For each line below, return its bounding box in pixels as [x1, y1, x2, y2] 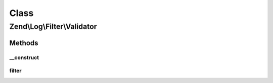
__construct [9, 54, 39, 61]
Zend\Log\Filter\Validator [9, 22, 97, 31]
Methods [9, 38, 38, 47]
